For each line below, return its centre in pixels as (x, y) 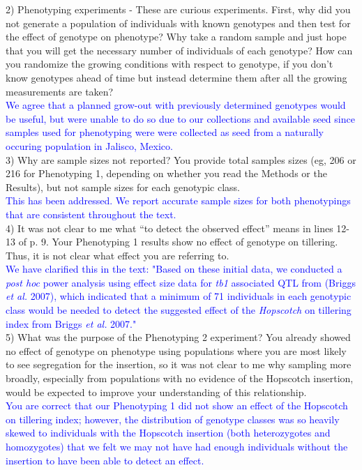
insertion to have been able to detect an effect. (105, 460)
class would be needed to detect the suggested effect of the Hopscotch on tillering (179, 310)
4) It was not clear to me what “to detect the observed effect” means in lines (169, 228)
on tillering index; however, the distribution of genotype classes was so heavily (173, 419)
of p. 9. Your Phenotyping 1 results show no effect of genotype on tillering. (178, 242)
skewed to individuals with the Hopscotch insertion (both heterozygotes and (168, 433)
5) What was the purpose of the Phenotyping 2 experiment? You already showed (178, 337)
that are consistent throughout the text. (91, 214)
